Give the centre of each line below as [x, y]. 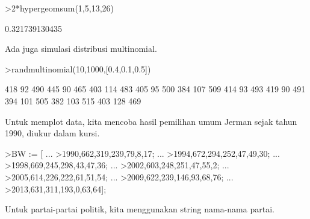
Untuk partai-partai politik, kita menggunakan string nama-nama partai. [140, 209]
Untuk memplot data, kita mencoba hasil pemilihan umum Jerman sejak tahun [151, 121]
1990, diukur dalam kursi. [52, 133]
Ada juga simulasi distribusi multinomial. [81, 49]
